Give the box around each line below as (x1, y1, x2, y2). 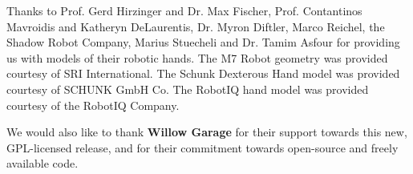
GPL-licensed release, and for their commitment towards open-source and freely (6, 139, 399, 156)
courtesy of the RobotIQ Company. (6, 96, 180, 113)
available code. (6, 155, 79, 172)
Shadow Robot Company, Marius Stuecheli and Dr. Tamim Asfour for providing (6, 34, 400, 51)
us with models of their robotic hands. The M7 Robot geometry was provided (6, 49, 388, 66)
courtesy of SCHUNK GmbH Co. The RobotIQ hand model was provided (6, 80, 369, 97)
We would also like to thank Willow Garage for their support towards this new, (6, 123, 407, 140)
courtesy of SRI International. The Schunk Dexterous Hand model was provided (6, 65, 400, 82)
